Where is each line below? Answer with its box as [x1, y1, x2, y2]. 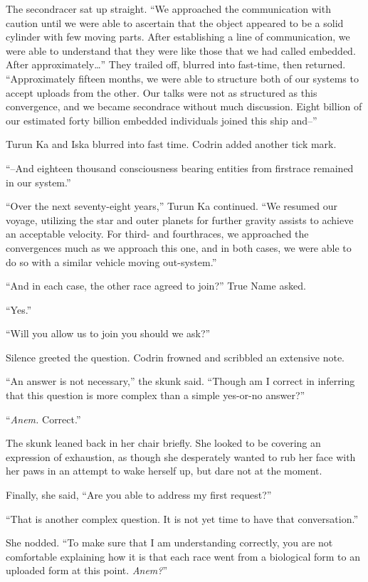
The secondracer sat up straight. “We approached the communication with [6, 1, 331, 16]
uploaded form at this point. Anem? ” [6, 563, 168, 578]
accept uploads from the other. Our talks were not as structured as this [6, 85, 317, 100]
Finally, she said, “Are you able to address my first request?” [6, 487, 272, 502]
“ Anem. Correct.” [6, 411, 81, 426]
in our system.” [6, 174, 71, 189]
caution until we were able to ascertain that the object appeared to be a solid [6, 15, 344, 30]
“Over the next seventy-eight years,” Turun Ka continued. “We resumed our [6, 199, 337, 213]
